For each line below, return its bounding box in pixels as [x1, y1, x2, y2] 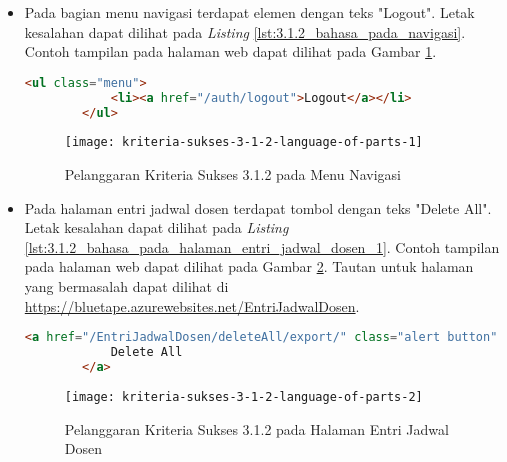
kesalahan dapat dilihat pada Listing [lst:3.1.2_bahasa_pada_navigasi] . [24, 21, 466, 42]
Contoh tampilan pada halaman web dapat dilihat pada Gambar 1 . [24, 41, 437, 62]
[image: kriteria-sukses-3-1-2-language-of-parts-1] [64, 135, 423, 150]
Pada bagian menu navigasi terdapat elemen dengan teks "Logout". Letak [24, 2, 475, 22]
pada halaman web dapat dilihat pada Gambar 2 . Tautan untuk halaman [24, 256, 474, 277]
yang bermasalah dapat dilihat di [24, 276, 229, 297]
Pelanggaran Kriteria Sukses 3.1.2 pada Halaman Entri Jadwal [64, 418, 449, 439]
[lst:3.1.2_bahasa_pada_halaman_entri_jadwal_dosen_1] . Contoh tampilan [24, 236, 500, 257]
